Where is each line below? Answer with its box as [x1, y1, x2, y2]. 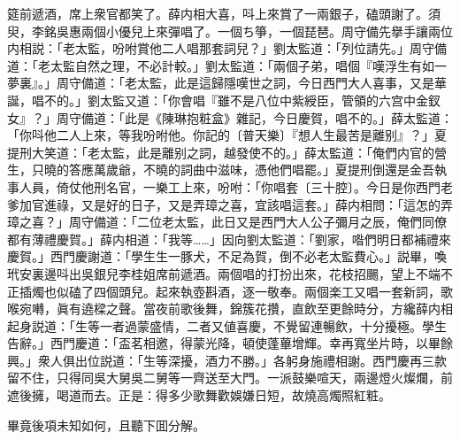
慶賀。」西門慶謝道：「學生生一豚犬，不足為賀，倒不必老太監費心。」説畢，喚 [7, 247, 447, 266]
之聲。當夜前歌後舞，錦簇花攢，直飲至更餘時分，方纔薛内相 [105, 299, 453, 318]
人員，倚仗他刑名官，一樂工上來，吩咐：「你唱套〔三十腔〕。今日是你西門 [19, 177, 441, 196]
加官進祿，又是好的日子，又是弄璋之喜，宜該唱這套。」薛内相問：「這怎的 [19, 195, 441, 213]
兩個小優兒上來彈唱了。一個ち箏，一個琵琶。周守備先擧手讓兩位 [80, 21, 453, 40]
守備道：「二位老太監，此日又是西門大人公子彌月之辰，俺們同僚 [80, 212, 447, 231]
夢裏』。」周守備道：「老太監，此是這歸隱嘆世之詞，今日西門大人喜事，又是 [7, 73, 434, 92]
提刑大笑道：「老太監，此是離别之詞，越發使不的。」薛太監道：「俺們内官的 [7, 143, 434, 161]
